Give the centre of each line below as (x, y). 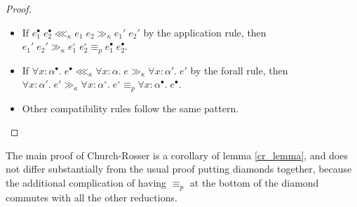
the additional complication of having (86, 183)
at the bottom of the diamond (254, 183)
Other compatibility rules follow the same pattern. (130, 108)
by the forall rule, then (239, 70)
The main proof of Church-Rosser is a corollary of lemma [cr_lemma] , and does (177, 155)
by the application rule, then (205, 32)
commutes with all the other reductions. (92, 197)
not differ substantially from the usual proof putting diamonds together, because (179, 169)
